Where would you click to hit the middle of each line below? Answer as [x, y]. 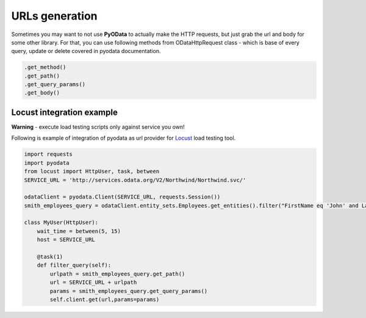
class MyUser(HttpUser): [61, 222]
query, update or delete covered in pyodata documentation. [86, 51]
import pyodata [47, 163]
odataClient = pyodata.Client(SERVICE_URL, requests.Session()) [122, 197]
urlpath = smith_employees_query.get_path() [117, 274]
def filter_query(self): [74, 265]
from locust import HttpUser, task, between [92, 172]
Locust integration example [65, 112]
